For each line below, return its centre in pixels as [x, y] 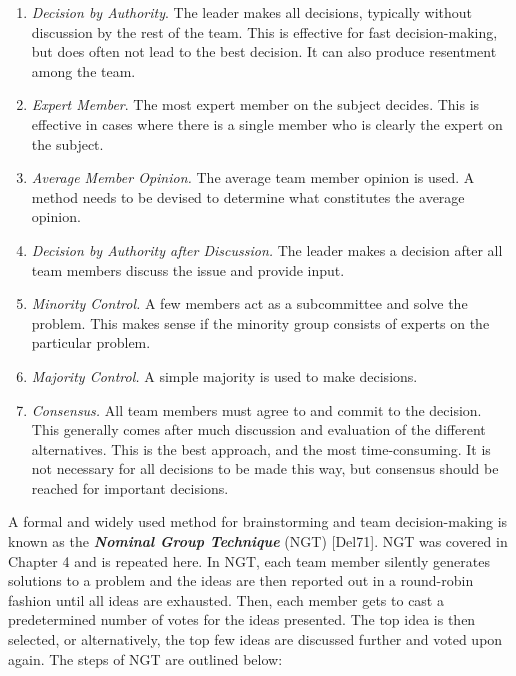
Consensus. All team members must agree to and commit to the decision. [256, 409]
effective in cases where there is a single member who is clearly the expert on [267, 123]
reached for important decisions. [130, 487]
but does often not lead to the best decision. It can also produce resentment [264, 51]
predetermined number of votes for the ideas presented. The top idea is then [242, 619]
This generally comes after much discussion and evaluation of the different [258, 429]
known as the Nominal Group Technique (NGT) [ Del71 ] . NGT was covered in [258, 541]
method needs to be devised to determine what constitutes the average [248, 196]
